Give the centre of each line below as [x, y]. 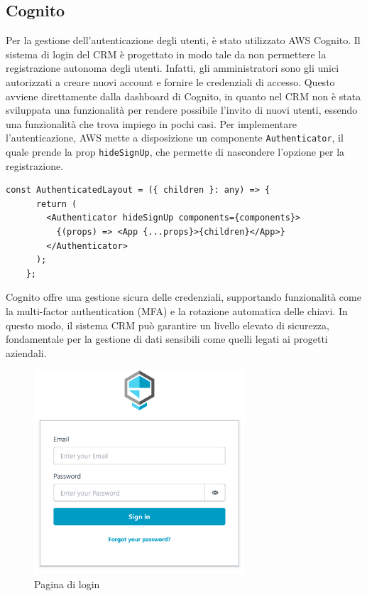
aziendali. [26, 352]
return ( [56, 204]
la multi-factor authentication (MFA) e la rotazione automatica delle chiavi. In [177, 311]
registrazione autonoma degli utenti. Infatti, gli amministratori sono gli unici [172, 68]
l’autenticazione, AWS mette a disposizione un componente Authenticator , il [175, 138]
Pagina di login [67, 584]
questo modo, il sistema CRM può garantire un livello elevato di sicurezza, [168, 325]
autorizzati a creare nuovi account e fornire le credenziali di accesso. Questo [170, 81]
